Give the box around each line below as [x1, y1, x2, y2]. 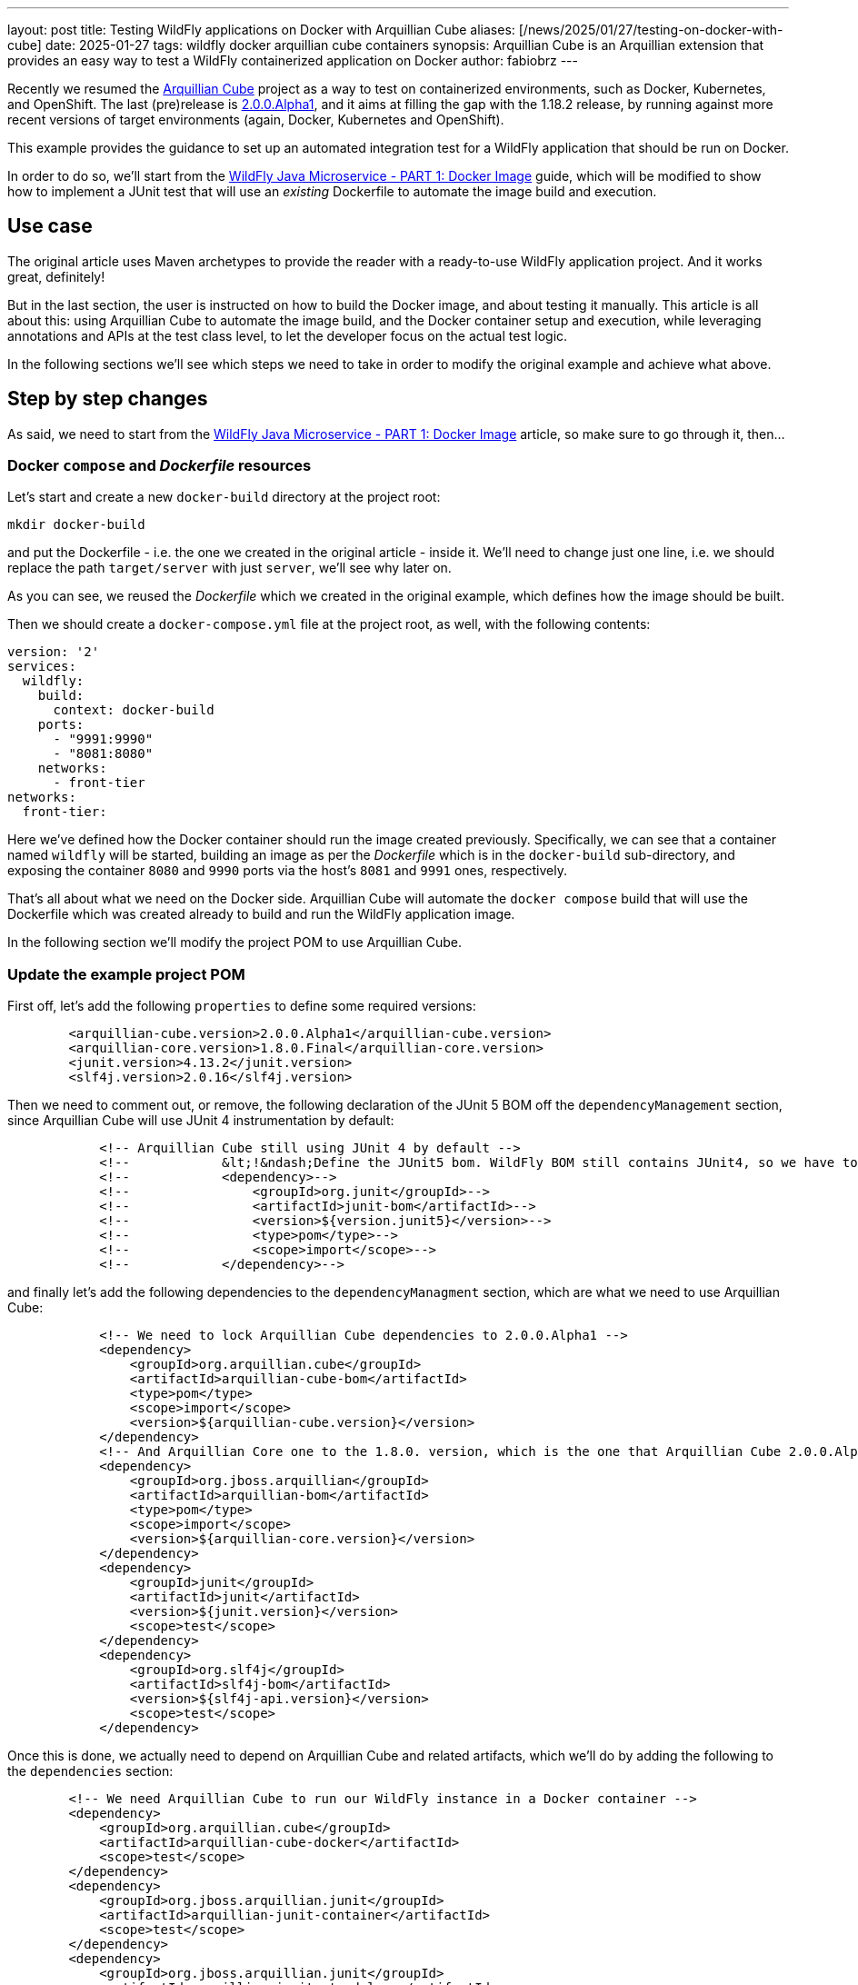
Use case [7, 214, 93, 238]
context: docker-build [53, 703, 214, 718]
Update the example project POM [7, 964, 245, 983]
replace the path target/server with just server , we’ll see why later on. [7, 560, 452, 576]
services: [7, 659, 76, 674]
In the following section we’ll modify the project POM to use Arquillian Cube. [7, 934, 463, 951]
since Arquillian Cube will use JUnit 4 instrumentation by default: [7, 1112, 394, 1129]
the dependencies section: [7, 1763, 174, 1780]
